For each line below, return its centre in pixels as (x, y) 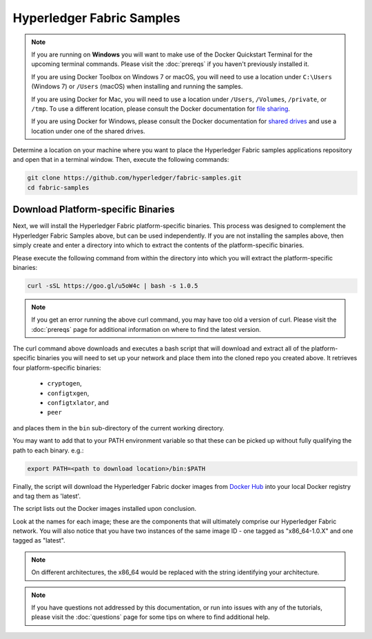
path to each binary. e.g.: (48, 450)
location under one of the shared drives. (88, 131)
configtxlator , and (78, 402)
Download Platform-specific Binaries (94, 210)
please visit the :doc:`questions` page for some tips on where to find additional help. (151, 617)
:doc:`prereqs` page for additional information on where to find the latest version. (146, 329)
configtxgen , (68, 393)
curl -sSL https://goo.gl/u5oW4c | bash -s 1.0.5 (113, 285)
